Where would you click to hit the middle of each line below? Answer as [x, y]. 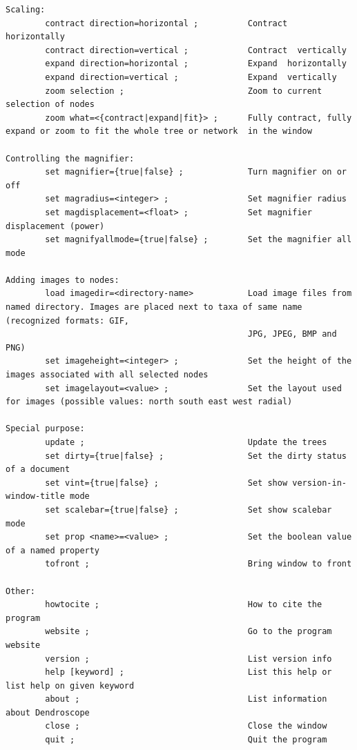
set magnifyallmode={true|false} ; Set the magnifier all [199, 240]
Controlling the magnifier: [70, 158]
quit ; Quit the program [186, 740]
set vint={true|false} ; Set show [166, 483]
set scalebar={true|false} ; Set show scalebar [189, 510]
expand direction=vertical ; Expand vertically [191, 77]
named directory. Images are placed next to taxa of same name [154, 307]
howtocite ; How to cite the [184, 605]
